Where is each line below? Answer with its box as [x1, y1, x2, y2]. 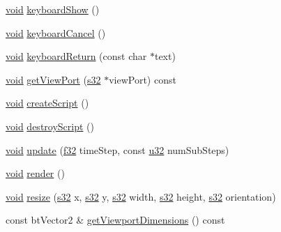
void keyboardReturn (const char [6, 49, 147, 63]
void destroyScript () [6, 118, 94, 133]
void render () [6, 166, 65, 180]
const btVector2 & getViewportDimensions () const [6, 212, 225, 227]
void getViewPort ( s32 [6, 72, 101, 86]
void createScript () [6, 95, 89, 110]
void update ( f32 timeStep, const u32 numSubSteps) [6, 142, 229, 157]
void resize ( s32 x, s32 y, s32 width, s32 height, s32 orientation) [6, 189, 276, 203]
